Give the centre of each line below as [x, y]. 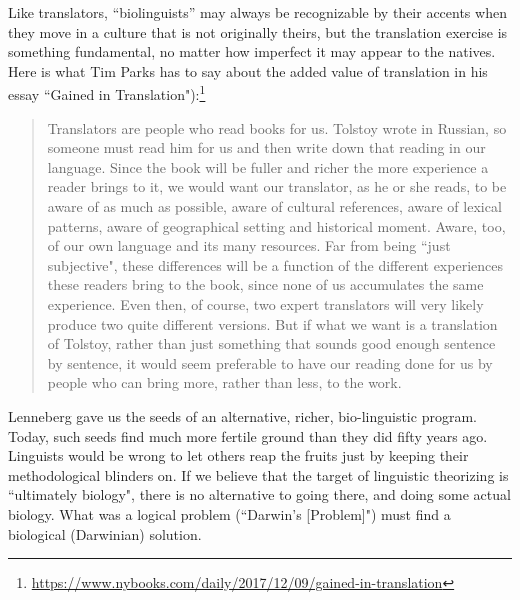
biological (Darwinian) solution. [105, 533]
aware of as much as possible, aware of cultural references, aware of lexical [274, 206]
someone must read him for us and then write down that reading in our [266, 147]
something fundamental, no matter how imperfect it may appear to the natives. [252, 51]
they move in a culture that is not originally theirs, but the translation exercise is [258, 31]
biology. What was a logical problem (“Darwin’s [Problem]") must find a [229, 513]
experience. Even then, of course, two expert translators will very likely [265, 303]
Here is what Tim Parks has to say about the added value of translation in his [248, 70]
